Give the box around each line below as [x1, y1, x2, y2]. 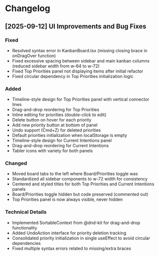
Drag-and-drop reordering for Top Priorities [12, 107, 99, 113]
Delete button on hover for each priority [12, 117, 92, 123]
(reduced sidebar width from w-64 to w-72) [12, 63, 100, 69]
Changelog [5, 3, 50, 14]
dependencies [12, 240, 41, 246]
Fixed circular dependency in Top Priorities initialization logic [12, 73, 134, 79]
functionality [12, 225, 37, 230]
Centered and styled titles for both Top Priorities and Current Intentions [12, 181, 155, 187]
